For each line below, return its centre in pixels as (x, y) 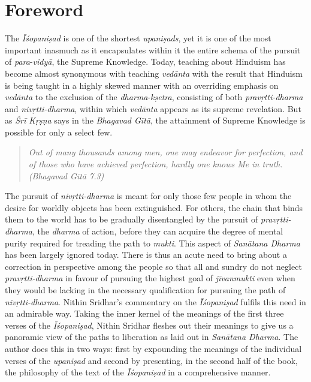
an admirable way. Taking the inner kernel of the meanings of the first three (144, 313)
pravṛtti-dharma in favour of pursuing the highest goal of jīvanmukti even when (150, 278)
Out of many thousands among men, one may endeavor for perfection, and (165, 152)
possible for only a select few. (59, 132)
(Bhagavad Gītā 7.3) (66, 175)
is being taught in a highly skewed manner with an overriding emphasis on (142, 85)
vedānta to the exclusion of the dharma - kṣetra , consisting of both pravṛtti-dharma (154, 97)
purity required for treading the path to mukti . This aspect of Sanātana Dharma (153, 243)
